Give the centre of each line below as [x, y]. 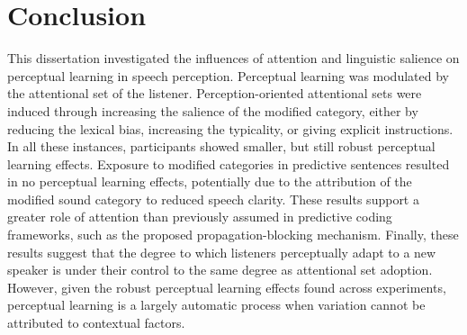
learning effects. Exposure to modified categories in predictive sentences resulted [229, 163]
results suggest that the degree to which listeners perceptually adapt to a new [222, 252]
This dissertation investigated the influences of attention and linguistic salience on [233, 58]
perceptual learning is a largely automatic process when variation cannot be [216, 305]
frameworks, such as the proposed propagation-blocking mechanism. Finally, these [233, 235]
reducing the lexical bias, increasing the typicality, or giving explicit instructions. [230, 128]
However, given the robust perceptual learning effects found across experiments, [227, 287]
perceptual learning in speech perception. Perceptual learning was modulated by [228, 75]
